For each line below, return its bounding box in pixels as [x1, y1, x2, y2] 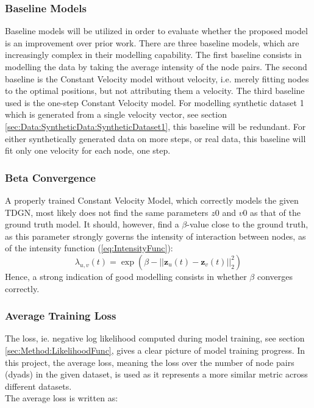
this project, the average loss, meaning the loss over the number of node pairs [5, 356, 294, 368]
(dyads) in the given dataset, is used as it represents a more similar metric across [5, 368, 308, 381]
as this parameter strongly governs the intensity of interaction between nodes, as [5, 229, 306, 242]
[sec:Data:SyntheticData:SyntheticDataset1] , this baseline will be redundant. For [5, 120, 306, 132]
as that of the [250, 206, 301, 218]
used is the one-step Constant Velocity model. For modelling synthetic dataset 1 [5, 96, 304, 109]
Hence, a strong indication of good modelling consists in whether [5, 270, 247, 282]
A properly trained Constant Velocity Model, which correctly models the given [5, 193, 299, 206]
